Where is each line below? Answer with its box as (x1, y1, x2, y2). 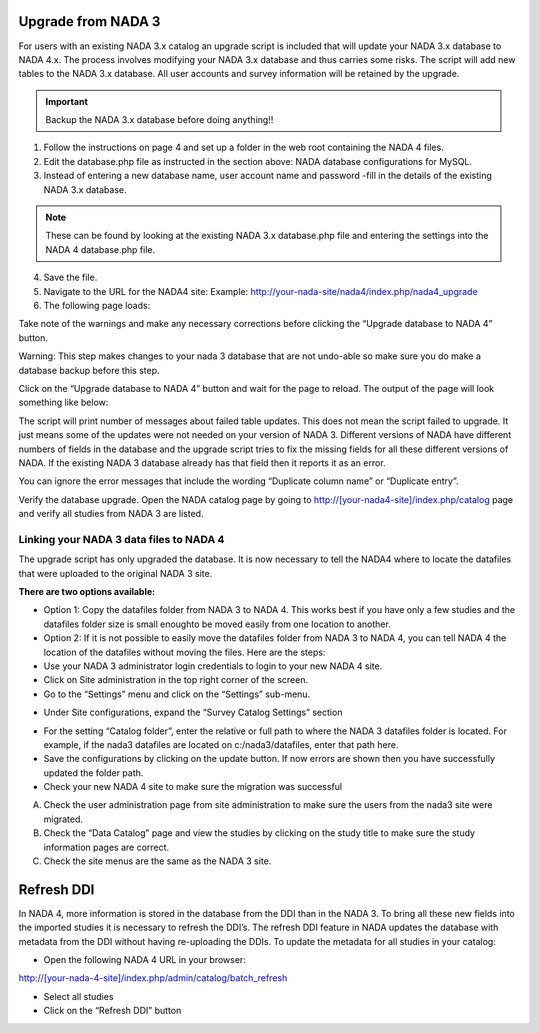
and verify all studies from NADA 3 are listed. (18, 508, 204, 520)
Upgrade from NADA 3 (18, 13, 161, 30)
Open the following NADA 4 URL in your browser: (43, 954, 247, 966)
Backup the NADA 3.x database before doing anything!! (45, 114, 274, 126)
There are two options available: (18, 585, 155, 597)
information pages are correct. (43, 841, 170, 853)
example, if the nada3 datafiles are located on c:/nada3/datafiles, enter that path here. (43, 738, 399, 750)
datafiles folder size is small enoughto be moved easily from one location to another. (43, 618, 392, 630)
